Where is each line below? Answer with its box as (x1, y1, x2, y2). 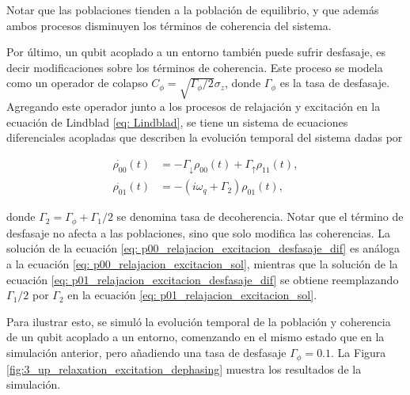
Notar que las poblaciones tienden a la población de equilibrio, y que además (6, 2, 379, 17)
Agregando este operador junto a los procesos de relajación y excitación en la (6, 98, 381, 115)
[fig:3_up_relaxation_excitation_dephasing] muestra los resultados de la (6, 360, 362, 377)
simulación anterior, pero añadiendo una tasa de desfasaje (6, 344, 287, 361)
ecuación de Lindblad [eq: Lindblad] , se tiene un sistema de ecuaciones (6, 113, 348, 130)
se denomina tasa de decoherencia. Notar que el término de (116, 208, 404, 225)
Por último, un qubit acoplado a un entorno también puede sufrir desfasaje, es (6, 44, 386, 60)
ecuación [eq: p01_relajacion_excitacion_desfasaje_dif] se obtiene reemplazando (6, 271, 399, 287)
